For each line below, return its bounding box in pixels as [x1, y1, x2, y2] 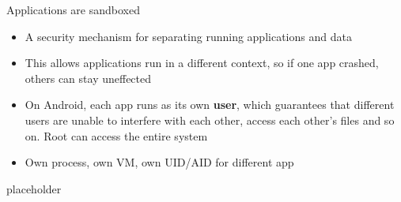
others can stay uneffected [25, 69, 152, 86]
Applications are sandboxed [6, 2, 140, 17]
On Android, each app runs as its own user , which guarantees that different [25, 96, 395, 113]
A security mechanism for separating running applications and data [25, 28, 352, 44]
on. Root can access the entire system [25, 127, 208, 144]
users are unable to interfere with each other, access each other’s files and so [25, 111, 395, 128]
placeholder [6, 180, 62, 196]
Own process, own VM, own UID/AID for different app [25, 154, 294, 170]
